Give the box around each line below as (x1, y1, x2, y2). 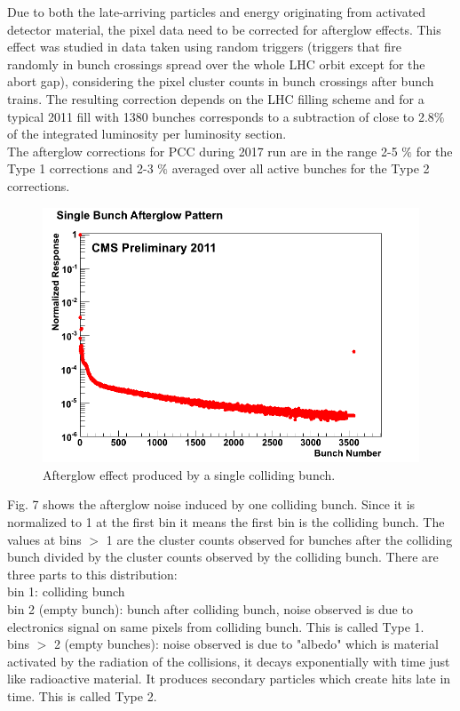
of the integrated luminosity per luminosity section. (7, 124, 287, 143)
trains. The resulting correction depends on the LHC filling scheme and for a (7, 89, 424, 108)
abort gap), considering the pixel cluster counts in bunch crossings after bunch (7, 72, 434, 91)
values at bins (7, 530, 82, 548)
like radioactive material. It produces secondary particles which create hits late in (7, 669, 451, 688)
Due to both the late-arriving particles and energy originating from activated (7, 3, 426, 20)
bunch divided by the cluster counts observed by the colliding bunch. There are (7, 547, 439, 566)
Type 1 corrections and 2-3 (7, 159, 154, 178)
